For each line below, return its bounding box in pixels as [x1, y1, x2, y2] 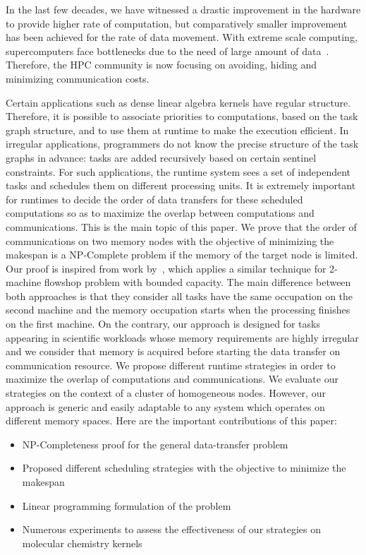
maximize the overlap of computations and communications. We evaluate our [6, 371, 338, 386]
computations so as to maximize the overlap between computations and [6, 205, 315, 220]
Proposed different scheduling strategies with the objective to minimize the [22, 460, 346, 475]
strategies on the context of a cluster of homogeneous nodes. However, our [6, 386, 326, 400]
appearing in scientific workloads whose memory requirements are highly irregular [6, 330, 359, 345]
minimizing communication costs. [6, 71, 150, 85]
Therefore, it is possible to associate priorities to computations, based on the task [6, 109, 358, 124]
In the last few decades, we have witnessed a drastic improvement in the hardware [6, 2, 361, 16]
